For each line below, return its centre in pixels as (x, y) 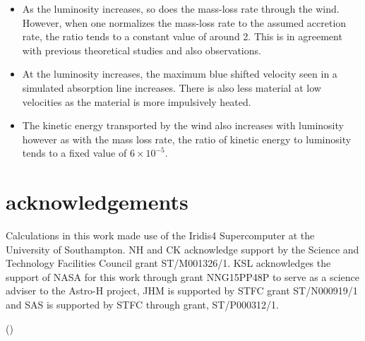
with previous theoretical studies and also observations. (142, 50)
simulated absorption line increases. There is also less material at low (172, 87)
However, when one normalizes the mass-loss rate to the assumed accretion (184, 22)
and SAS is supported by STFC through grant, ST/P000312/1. (142, 305)
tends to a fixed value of (74, 153)
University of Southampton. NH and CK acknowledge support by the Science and (182, 249)
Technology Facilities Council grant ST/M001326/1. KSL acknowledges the (168, 263)
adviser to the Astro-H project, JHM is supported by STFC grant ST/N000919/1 (182, 291)
